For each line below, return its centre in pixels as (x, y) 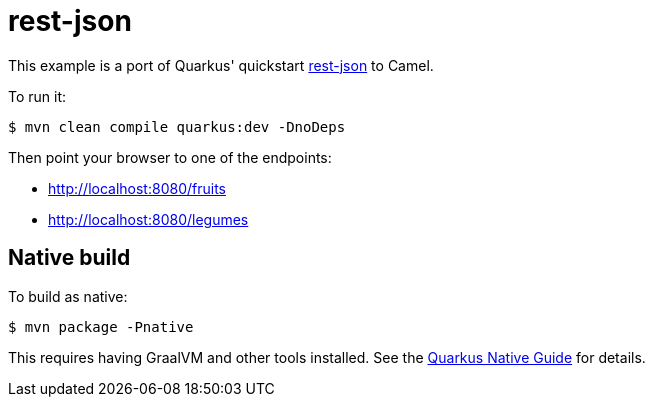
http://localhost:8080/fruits (137, 188)
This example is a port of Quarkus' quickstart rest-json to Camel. (221, 65)
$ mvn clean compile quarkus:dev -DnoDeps (177, 126)
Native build (69, 258)
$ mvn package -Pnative (101, 326)
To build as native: (68, 296)
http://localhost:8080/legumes (148, 219)
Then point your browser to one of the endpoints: (170, 157)
